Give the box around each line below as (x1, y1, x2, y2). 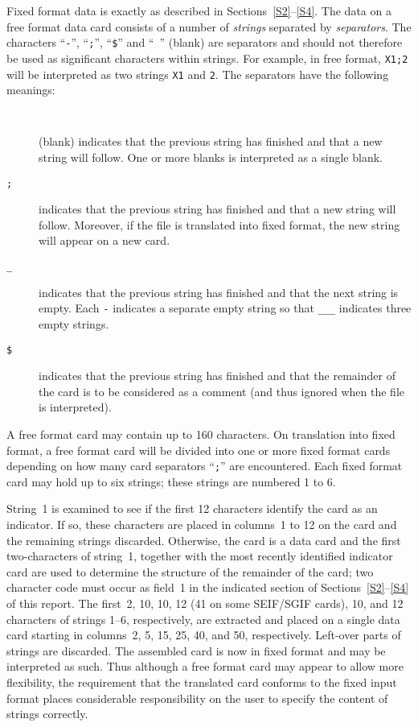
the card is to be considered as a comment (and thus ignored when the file (39, 382, 404, 399)
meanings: (6, 81, 55, 98)
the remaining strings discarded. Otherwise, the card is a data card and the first (6, 531, 401, 548)
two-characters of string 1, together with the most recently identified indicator (6, 547, 393, 564)
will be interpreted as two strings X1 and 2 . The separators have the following (6, 65, 389, 82)
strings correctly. (6, 705, 88, 722)
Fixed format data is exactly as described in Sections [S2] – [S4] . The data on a (6, 2, 391, 19)
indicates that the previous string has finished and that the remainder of (39, 367, 395, 384)
